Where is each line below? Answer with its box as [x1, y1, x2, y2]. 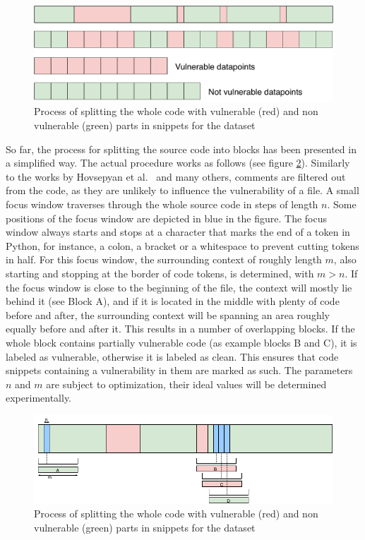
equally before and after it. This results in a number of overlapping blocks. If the [6, 321, 355, 336]
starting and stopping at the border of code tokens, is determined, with [6, 265, 314, 280]
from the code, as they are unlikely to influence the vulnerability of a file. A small [6, 183, 359, 198]
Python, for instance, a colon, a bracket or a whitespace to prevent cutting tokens [6, 238, 359, 253]
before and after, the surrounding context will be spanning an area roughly [6, 307, 330, 322]
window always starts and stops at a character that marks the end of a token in [6, 224, 350, 239]
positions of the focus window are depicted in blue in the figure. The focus [6, 210, 328, 225]
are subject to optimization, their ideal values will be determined [46, 376, 327, 391]
